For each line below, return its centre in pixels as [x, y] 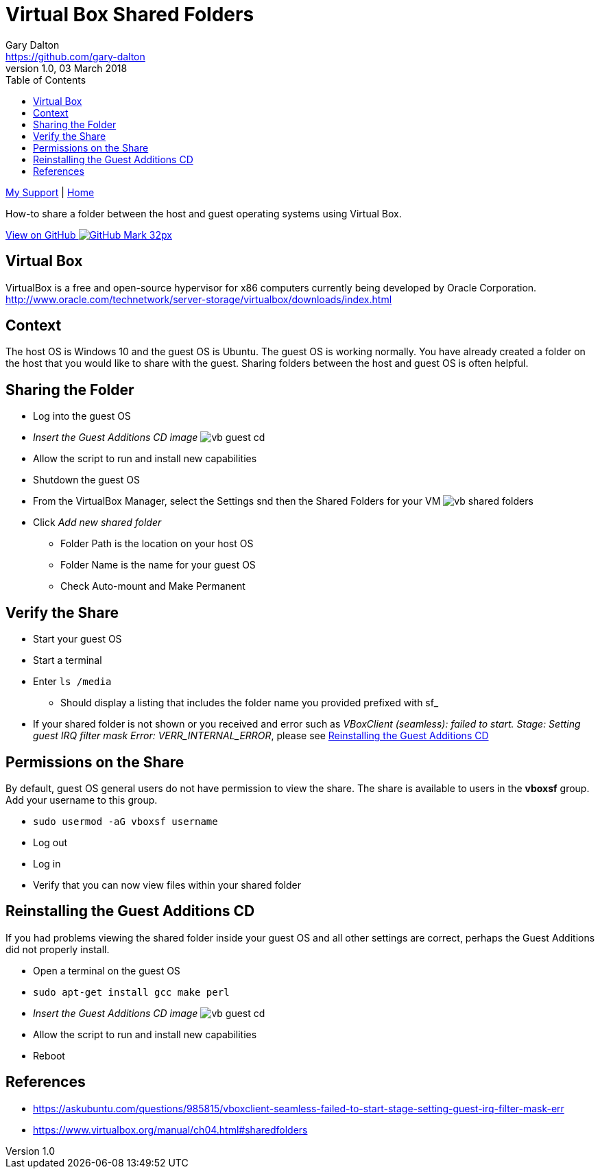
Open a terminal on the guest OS [107, 970]
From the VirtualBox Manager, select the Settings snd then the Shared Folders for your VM [237, 501]
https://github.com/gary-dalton [75, 56]
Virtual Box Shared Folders [130, 14]
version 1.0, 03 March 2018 [67, 68]
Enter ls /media [72, 682]
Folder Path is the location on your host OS [157, 544]
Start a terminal [68, 660]
